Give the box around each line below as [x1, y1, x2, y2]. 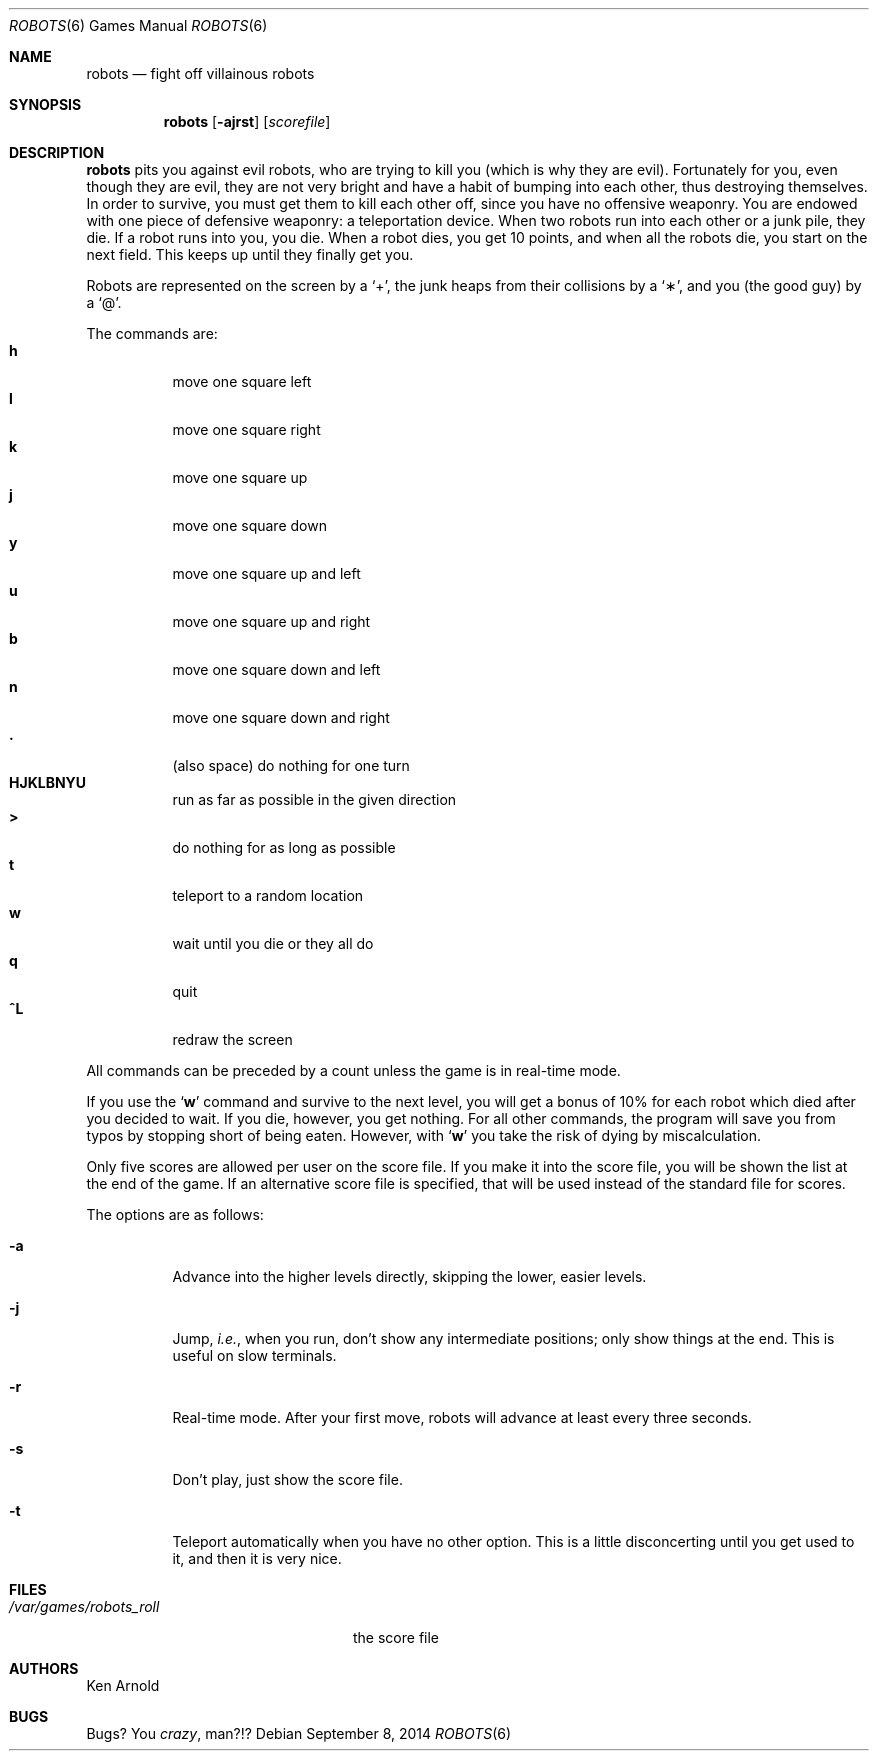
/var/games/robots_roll [9, 1598, 160, 1615]
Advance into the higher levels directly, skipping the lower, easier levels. [172, 1268, 647, 1285]
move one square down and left [172, 661, 381, 678]
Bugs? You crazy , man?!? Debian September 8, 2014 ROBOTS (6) [86, 1725, 512, 1742]
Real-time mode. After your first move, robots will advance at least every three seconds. [172, 1409, 752, 1426]
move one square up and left [172, 565, 361, 582]
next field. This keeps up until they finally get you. [86, 246, 414, 263]
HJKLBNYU [9, 774, 87, 791]
